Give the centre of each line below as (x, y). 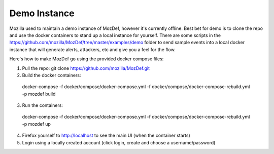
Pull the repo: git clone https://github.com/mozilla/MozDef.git (86, 68)
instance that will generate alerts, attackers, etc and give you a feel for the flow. (93, 49)
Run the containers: (43, 105)
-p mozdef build (39, 94)
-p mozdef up (36, 124)
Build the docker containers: (52, 75)
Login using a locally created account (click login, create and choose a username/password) (119, 142)
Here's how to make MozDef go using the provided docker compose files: (87, 59)
